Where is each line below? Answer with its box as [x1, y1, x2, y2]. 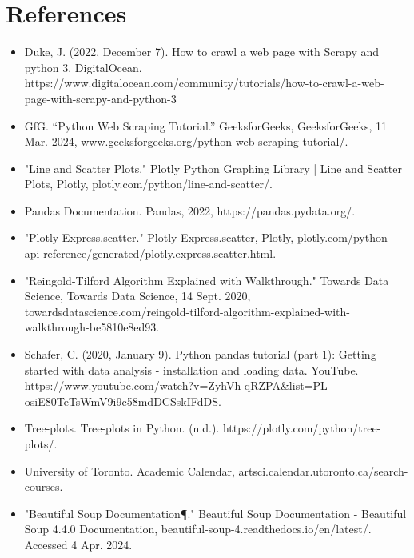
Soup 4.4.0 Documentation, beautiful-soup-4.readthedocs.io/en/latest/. [24, 520, 372, 537]
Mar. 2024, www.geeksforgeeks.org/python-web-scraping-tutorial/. [24, 133, 348, 150]
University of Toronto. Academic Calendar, [24, 462, 235, 479]
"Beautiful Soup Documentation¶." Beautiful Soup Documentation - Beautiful [24, 504, 407, 521]
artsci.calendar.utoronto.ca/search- [238, 462, 408, 479]
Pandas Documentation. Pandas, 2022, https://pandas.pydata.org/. [24, 202, 356, 219]
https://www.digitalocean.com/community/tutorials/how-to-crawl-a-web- [24, 74, 384, 91]
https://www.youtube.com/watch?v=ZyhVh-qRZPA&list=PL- [24, 377, 332, 394]
